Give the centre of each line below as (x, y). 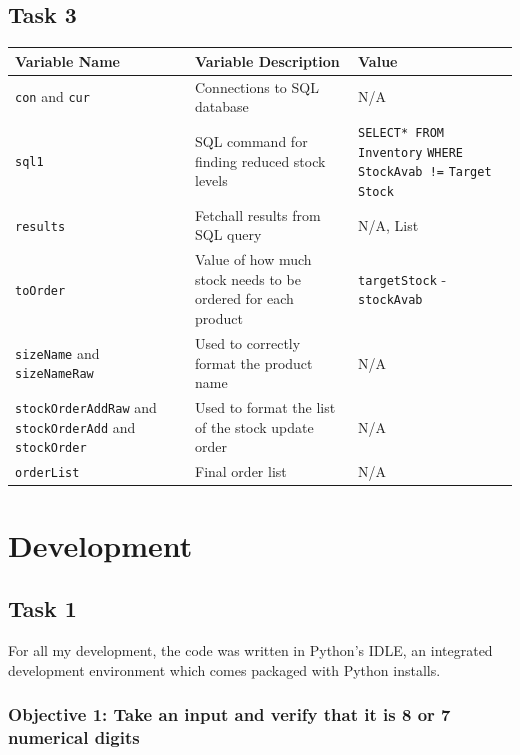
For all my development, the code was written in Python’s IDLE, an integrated (250, 649)
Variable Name (67, 60)
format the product (253, 362)
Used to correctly (247, 342)
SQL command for (251, 140)
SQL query (228, 234)
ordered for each (244, 298)
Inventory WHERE (410, 152)
